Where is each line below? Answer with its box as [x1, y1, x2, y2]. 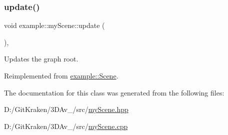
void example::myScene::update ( [4, 20, 105, 30]
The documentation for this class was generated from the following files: [4, 87, 224, 97]
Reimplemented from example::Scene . [4, 70, 118, 80]
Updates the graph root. [4, 53, 78, 64]
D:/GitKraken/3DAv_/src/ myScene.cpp [4, 120, 128, 131]
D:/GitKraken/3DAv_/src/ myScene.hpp [4, 104, 128, 114]
